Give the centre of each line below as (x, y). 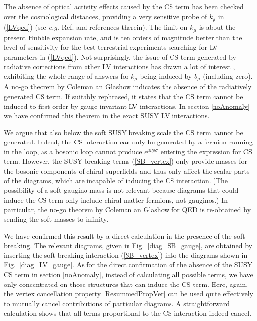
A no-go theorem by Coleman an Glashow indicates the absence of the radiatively (128, 87)
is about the (217, 27)
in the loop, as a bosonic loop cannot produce (73, 151)
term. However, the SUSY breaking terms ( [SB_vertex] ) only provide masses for (126, 161)
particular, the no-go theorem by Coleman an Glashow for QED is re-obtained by (128, 209)
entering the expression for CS (206, 151)
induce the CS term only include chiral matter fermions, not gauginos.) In (116, 199)
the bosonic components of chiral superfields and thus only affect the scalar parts (127, 171)
